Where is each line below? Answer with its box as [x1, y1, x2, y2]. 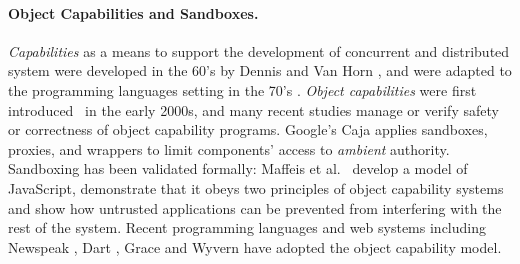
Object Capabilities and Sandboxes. [8, 2, 259, 23]
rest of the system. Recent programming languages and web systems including [8, 217, 486, 238]
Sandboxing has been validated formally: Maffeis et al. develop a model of [8, 158, 468, 179]
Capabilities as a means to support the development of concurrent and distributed [8, 40, 510, 61]
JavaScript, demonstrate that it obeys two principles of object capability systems [8, 177, 504, 198]
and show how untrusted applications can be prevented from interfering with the [8, 197, 502, 218]
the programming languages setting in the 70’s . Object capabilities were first [8, 79, 477, 100]
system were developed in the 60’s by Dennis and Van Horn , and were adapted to [8, 60, 512, 81]
